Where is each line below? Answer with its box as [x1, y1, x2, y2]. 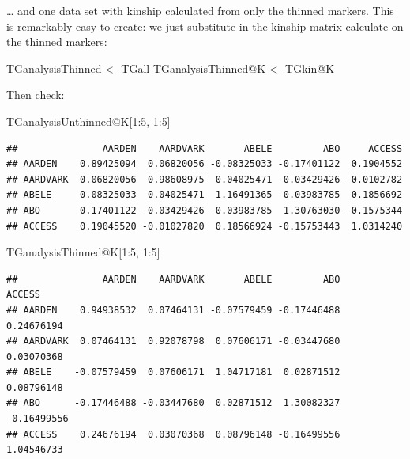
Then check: [6, 86, 65, 103]
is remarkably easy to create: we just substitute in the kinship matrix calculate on [6, 17, 404, 34]
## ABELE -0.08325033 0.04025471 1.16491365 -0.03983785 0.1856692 [6, 189, 403, 201]
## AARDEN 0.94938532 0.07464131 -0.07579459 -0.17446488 [6, 304, 340, 316]
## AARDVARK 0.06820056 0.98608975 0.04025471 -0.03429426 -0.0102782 [6, 173, 403, 185]
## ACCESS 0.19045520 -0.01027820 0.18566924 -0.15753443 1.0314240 [6, 220, 403, 232]
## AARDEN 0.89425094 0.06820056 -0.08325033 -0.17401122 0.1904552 [6, 158, 403, 170]
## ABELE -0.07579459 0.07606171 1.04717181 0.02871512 [6, 366, 340, 378]
